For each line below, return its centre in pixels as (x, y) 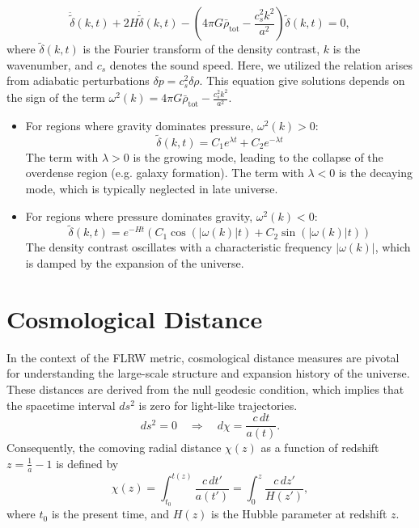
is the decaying (376, 173)
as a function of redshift (320, 448)
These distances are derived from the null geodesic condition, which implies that (205, 389)
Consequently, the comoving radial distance (114, 448)
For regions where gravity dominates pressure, (140, 126)
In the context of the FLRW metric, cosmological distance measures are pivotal (203, 357)
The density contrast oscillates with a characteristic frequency (179, 247)
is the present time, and (110, 514)
